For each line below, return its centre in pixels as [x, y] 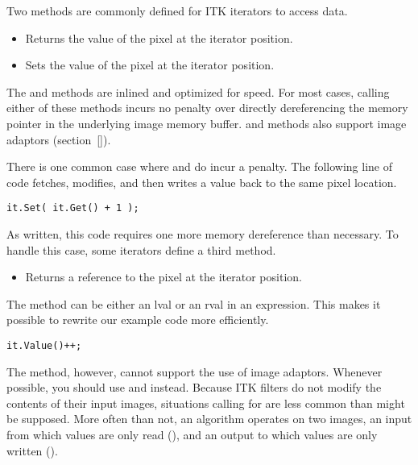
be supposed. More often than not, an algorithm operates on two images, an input [209, 419]
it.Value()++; [44, 345]
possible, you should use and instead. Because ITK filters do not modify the [194, 387]
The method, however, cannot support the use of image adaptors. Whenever [195, 371]
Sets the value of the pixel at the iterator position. [150, 65]
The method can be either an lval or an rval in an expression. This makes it [194, 303]
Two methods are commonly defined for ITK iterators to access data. [177, 10]
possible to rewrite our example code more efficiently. [138, 320]
